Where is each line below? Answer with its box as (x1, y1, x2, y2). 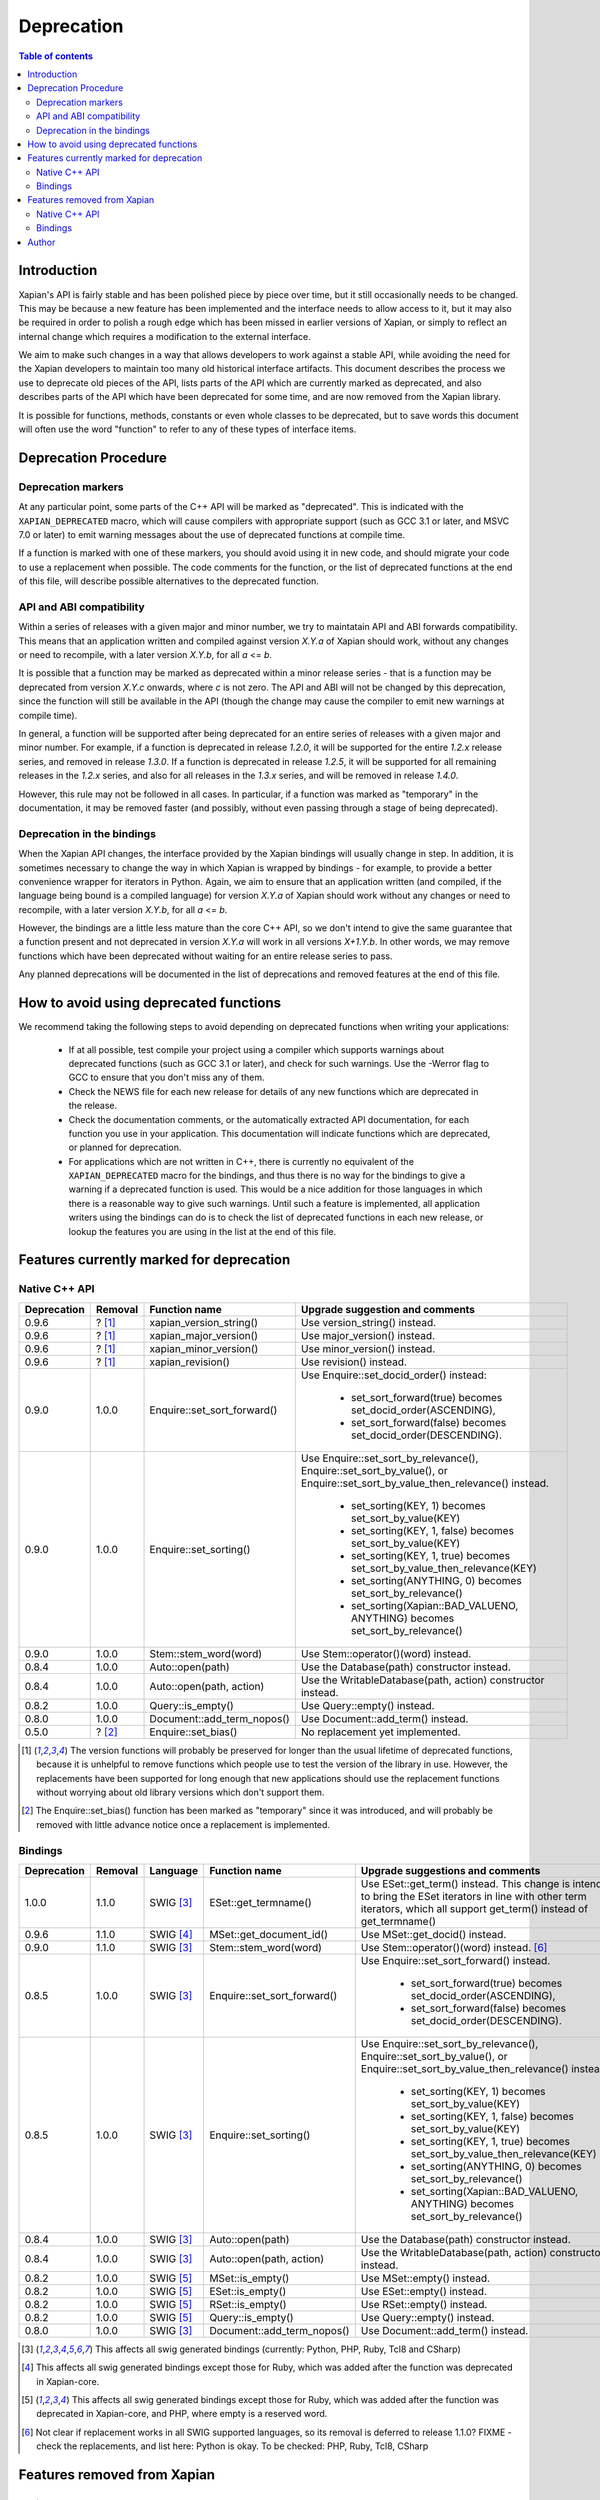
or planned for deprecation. (68, 1141, 182, 1154)
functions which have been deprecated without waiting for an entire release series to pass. (18, 950, 393, 962)
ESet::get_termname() (209, 1895, 312, 1909)
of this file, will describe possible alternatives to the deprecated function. (18, 575, 320, 587)
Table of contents (18, 50, 94, 62)
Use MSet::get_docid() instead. (360, 1927, 507, 1941)
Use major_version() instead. (300, 1328, 435, 1342)
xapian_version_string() (149, 1315, 259, 1329)
